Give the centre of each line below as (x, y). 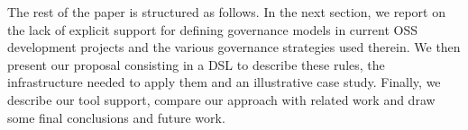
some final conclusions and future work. (116, 117)
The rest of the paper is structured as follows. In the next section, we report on (226, 12)
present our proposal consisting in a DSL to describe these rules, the (196, 64)
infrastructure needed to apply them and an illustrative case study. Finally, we (224, 82)
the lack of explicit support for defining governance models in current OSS (212, 29)
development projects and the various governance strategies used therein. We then (234, 47)
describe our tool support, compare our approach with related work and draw (221, 99)
